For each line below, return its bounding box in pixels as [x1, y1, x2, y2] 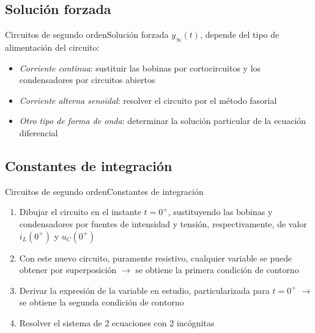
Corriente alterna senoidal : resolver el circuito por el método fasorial [19, 93, 277, 106]
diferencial [19, 126, 58, 139]
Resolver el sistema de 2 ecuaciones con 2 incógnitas [19, 316, 215, 329]
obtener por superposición [19, 263, 117, 276]
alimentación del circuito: [5, 41, 100, 53]
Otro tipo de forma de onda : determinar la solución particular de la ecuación [19, 114, 306, 127]
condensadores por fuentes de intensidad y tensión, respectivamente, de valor [19, 217, 307, 230]
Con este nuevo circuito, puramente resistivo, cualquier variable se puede [19, 251, 292, 264]
